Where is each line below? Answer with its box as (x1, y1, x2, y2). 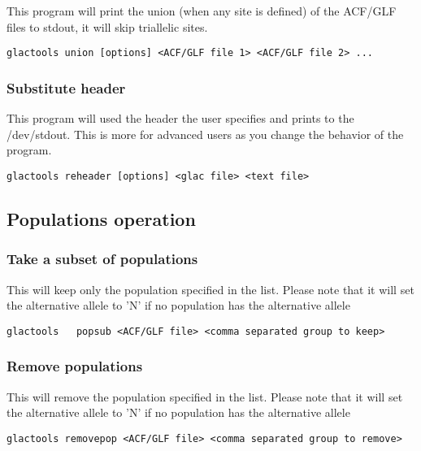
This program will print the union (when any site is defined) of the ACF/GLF (7, 2, 397, 19)
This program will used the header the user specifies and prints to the (7, 110, 354, 127)
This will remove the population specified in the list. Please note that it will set (7, 388, 403, 405)
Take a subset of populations (7, 249, 198, 269)
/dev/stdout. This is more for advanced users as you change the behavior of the (7, 125, 404, 142)
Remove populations (7, 356, 143, 376)
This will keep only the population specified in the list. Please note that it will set (7, 280, 414, 297)
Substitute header (7, 77, 126, 98)
